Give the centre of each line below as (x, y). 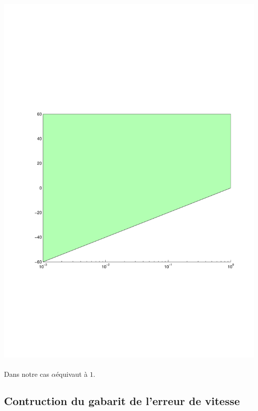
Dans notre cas (27, 374)
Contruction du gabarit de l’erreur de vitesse (122, 401)
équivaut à (72, 374)
